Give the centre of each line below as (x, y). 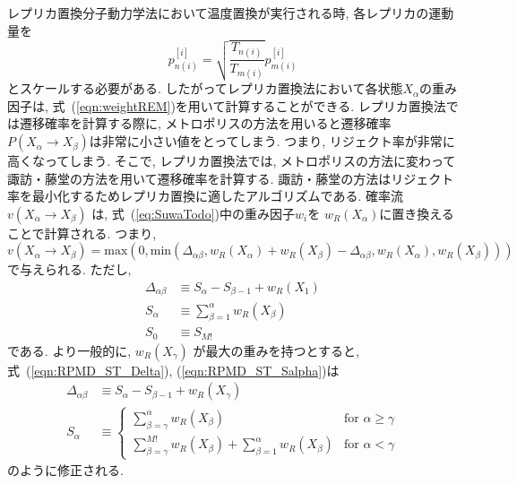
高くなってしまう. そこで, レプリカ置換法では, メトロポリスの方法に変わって (232, 161)
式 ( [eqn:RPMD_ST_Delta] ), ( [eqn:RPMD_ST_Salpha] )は (173, 370)
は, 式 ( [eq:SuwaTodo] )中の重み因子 (194, 213)
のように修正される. (65, 470)
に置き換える (417, 213)
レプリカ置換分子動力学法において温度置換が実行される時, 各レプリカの (218, 13)
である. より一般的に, (69, 350)
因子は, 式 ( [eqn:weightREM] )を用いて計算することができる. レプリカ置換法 (227, 105)
